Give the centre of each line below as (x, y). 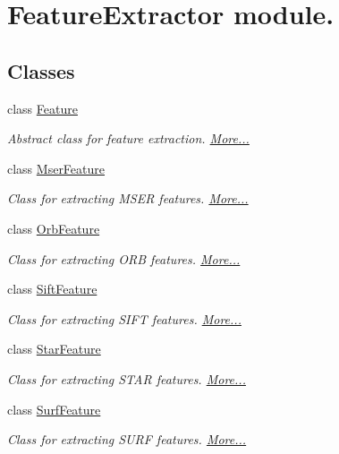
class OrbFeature (54, 228)
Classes (41, 70)
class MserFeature (56, 168)
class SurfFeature (54, 409)
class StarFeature (54, 349)
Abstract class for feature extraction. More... (128, 138)
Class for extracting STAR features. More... (127, 378)
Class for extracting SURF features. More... (127, 439)
